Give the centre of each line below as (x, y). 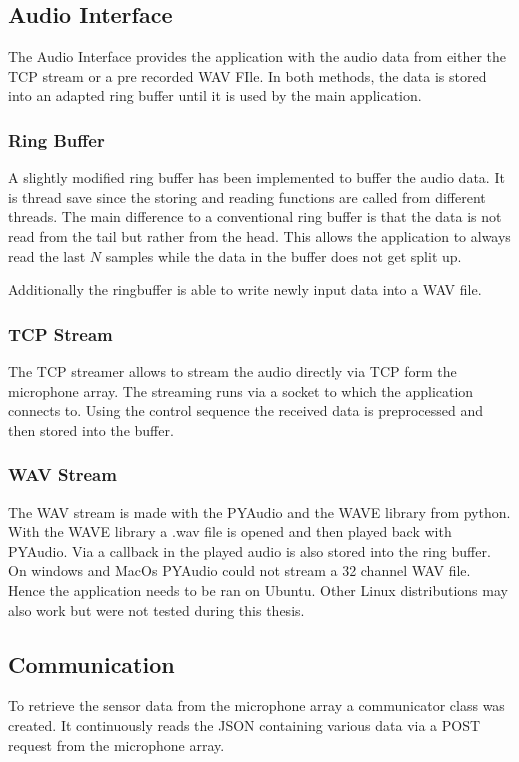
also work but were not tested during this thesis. (156, 609)
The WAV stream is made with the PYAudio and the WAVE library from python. (259, 511)
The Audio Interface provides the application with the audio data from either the (257, 56)
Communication (91, 663)
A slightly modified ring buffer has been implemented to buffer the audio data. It (256, 177)
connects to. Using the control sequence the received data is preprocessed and (246, 410)
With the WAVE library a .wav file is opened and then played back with (230, 531)
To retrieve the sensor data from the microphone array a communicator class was (256, 705)
